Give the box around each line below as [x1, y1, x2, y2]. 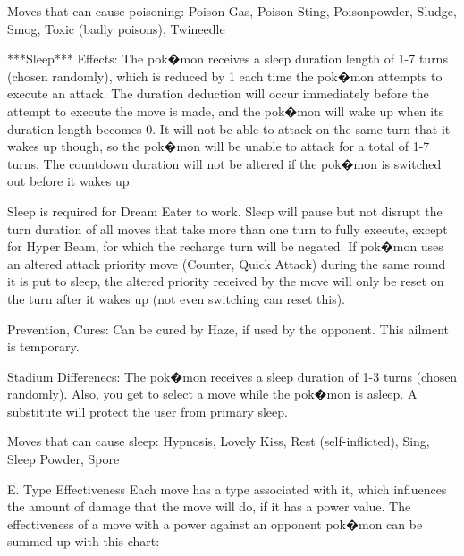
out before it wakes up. [7, 172, 133, 190]
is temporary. [7, 337, 80, 356]
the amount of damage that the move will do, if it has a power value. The [7, 497, 411, 516]
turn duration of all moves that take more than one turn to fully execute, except [7, 219, 448, 238]
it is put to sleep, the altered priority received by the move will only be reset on [7, 272, 444, 291]
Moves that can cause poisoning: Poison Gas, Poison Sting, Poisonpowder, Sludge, [7, 2, 457, 20]
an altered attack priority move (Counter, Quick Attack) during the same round [7, 254, 446, 273]
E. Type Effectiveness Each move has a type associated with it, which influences [7, 479, 447, 498]
